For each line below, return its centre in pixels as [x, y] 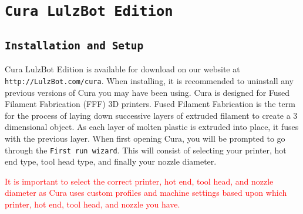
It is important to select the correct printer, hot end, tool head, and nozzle [139, 181]
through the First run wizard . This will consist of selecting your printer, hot [146, 150]
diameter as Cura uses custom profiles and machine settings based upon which [146, 193]
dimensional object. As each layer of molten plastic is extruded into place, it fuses [152, 127]
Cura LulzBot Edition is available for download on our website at [122, 69]
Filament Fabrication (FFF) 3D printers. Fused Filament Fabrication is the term [150, 104]
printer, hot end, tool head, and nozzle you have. [92, 204]
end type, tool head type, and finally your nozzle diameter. [111, 161]
